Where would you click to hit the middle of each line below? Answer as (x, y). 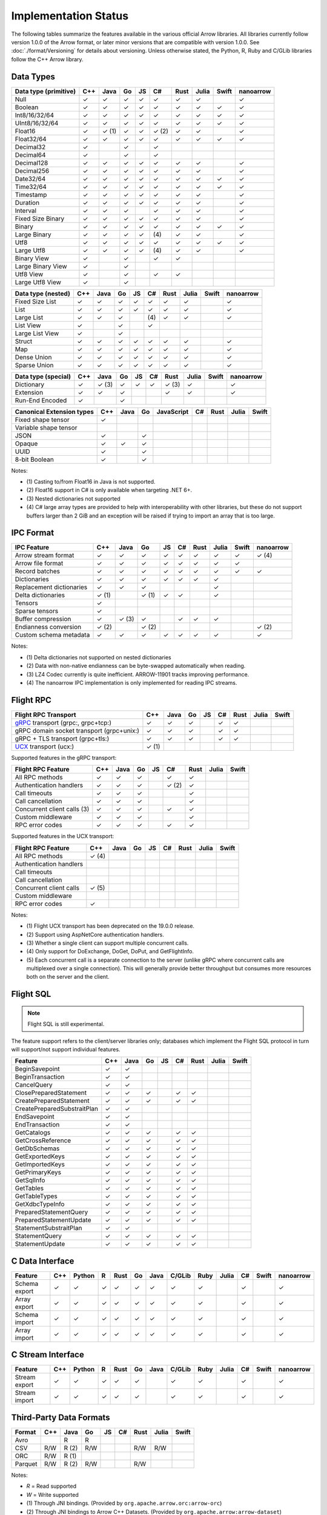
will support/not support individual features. (66, 1050)
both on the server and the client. (68, 977)
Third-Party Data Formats (61, 1417)
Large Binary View (41, 266)
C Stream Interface (48, 1355)
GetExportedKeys (40, 1156)
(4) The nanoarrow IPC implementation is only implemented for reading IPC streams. (132, 683)
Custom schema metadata (52, 635)
